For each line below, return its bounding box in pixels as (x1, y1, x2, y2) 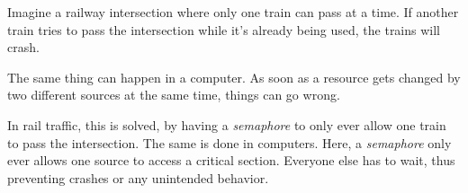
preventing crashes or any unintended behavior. (7, 168, 269, 187)
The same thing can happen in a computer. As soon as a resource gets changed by (7, 67, 461, 86)
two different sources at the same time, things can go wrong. (7, 85, 340, 104)
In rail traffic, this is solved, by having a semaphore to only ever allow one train (7, 115, 446, 134)
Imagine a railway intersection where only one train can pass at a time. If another (7, 3, 459, 21)
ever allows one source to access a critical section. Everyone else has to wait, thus (7, 151, 455, 170)
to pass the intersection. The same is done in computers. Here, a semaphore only (7, 133, 452, 152)
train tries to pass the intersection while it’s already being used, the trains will (7, 20, 441, 39)
